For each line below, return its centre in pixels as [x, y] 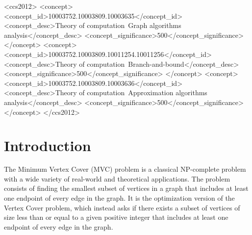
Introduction [48, 145]
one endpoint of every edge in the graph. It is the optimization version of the [119, 198]
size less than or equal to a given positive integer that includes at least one [116, 217]
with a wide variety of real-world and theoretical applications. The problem [117, 178]
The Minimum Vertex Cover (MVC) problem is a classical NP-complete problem [125, 169]
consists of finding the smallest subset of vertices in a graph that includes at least [126, 188]
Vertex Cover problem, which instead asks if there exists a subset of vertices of [122, 207]
